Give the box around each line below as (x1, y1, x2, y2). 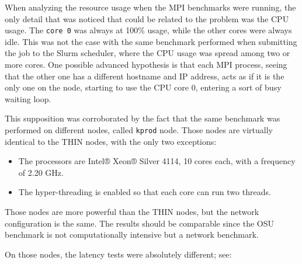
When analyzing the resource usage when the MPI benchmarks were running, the (5, 1, 296, 13)
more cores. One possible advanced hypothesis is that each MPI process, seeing (5, 58, 287, 71)
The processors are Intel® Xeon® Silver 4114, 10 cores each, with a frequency (18, 155, 296, 167)
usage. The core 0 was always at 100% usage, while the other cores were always (5, 24, 292, 36)
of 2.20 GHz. (18, 166, 64, 178)
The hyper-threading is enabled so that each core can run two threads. (18, 186, 271, 198)
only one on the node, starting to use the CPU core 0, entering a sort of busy (5, 81, 282, 93)
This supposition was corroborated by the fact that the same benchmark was (5, 112, 280, 124)
